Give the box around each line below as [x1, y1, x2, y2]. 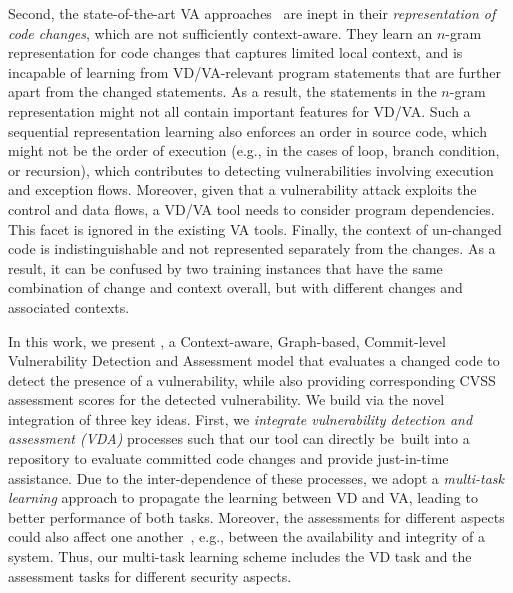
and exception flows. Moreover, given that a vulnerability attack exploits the [8, 179, 477, 200]
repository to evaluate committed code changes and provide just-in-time [8, 448, 449, 469]
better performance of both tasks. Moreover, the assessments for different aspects [8, 506, 505, 527]
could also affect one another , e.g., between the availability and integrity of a [8, 526, 485, 547]
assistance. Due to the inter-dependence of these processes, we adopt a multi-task [8, 467, 504, 488]
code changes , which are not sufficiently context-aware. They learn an [8, 22, 433, 43]
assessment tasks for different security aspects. [8, 565, 292, 586]
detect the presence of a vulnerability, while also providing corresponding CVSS [8, 369, 496, 390]
